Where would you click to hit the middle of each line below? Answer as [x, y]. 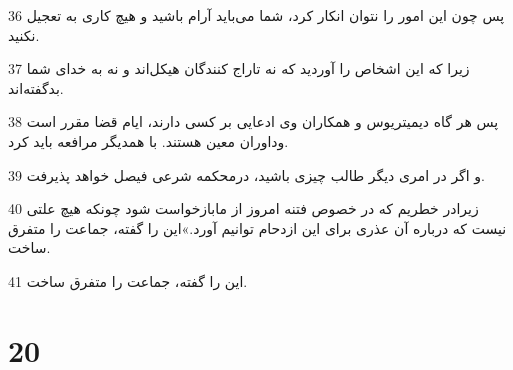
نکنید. [24, 34]
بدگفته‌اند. [36, 87]
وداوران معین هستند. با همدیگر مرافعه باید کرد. [148, 140]
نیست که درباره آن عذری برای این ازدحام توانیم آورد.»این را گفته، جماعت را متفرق [257, 227]
